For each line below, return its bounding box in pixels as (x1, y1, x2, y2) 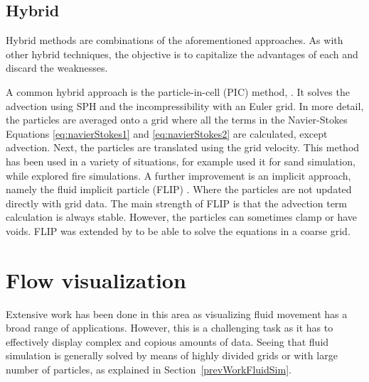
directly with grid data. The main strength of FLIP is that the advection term (6, 195, 348, 210)
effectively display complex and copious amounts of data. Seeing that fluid (6, 334, 329, 349)
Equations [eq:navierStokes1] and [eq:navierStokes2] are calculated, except (6, 126, 328, 141)
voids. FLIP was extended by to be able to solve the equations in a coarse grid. (6, 223, 351, 238)
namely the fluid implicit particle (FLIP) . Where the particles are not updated (6, 182, 352, 197)
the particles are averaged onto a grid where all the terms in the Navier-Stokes (6, 112, 348, 127)
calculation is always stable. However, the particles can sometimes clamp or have (6, 209, 357, 224)
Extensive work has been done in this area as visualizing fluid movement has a (6, 306, 348, 321)
